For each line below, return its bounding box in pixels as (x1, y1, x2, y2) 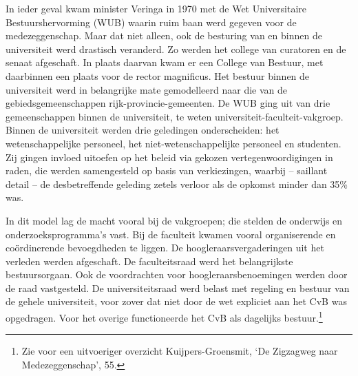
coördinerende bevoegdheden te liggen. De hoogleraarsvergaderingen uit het (6, 240, 324, 255)
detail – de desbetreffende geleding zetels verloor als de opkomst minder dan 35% (6, 176, 348, 191)
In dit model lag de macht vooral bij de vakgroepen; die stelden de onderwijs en (6, 213, 343, 227)
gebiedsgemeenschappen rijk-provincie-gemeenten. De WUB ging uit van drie (6, 96, 330, 110)
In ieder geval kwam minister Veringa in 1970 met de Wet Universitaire (6, 1, 307, 15)
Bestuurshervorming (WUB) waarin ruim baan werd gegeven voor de (6, 14, 297, 29)
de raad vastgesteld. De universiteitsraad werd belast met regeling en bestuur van (6, 280, 350, 295)
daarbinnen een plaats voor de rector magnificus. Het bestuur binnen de (6, 68, 310, 83)
